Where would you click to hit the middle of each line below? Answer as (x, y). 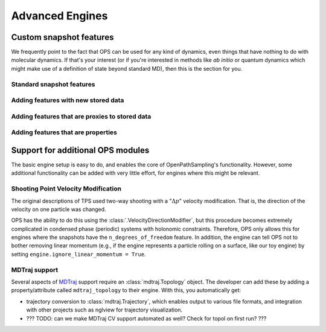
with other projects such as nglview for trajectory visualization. (104, 310)
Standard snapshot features (53, 84)
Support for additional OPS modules (80, 150)
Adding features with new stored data (68, 100)
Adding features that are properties (64, 132)
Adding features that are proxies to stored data (81, 116)
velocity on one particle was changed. (59, 209)
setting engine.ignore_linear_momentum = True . (78, 254)
